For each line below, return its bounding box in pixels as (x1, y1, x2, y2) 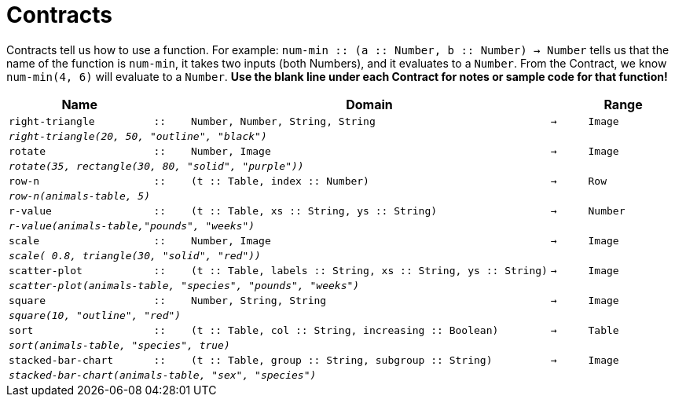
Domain (346, 96, 393, 112)
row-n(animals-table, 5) (9, 189, 151, 202)
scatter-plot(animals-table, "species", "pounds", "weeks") (9, 279, 360, 291)
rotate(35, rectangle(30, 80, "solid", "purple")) (9, 159, 304, 172)
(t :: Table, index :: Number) (190, 174, 369, 187)
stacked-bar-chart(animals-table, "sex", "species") (9, 368, 317, 381)
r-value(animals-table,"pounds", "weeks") (9, 219, 255, 232)
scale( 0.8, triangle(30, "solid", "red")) (9, 249, 261, 262)
